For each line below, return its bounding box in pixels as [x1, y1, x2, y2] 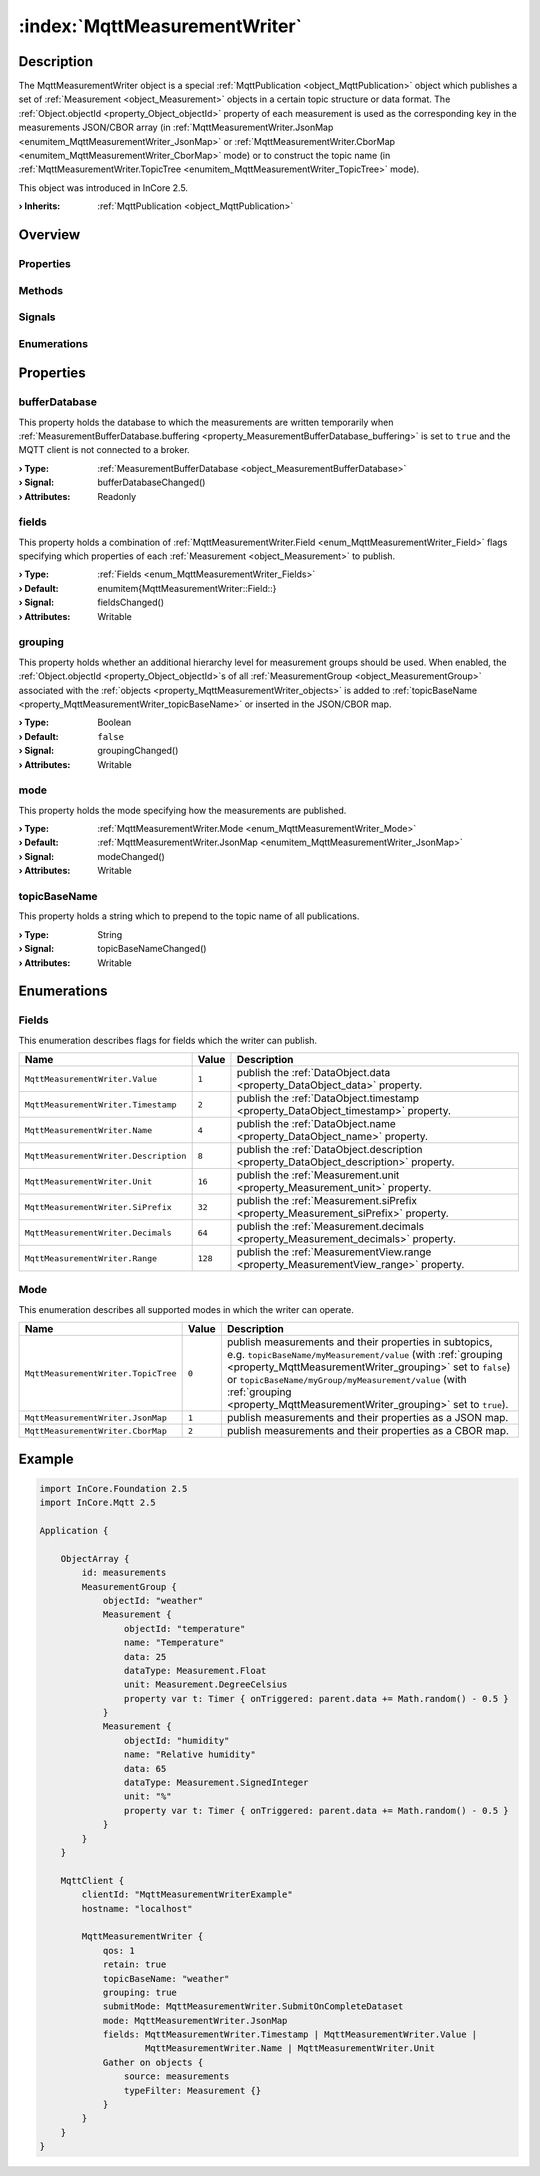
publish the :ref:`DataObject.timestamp [236, 1091, 420, 1105]
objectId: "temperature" [123, 1623, 246, 1634]
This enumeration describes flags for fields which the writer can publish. [18, 1034, 318, 1046]
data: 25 [123, 1651, 167, 1662]
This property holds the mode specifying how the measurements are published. [18, 804, 347, 816]
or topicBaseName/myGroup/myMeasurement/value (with [226, 1373, 467, 1387]
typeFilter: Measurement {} [123, 2085, 262, 2096]
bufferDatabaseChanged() [97, 476, 206, 489]
